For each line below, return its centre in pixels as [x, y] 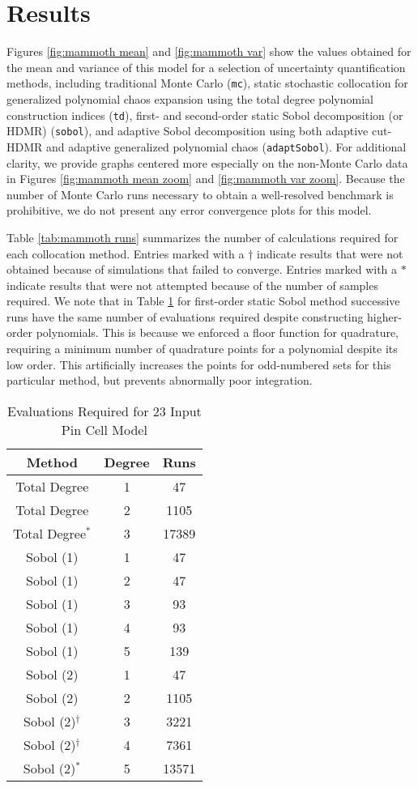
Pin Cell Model [104, 429]
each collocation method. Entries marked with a [126, 253]
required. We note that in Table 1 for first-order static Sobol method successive [203, 301]
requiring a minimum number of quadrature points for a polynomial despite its [202, 349]
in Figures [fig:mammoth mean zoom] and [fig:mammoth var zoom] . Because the [206, 179]
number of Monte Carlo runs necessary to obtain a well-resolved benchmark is [200, 194]
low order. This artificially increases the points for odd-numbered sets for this [199, 364]
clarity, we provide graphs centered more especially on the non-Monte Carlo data [207, 162]
